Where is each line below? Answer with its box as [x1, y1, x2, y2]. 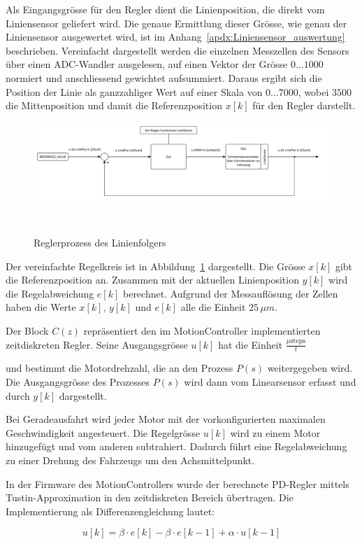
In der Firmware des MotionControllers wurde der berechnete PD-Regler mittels [6, 476, 349, 491]
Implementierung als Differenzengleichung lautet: [6, 503, 215, 518]
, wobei [298, 84, 329, 99]
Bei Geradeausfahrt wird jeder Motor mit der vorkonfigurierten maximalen [6, 412, 326, 426]
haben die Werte [6, 300, 76, 314]
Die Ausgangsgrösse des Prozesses [6, 375, 150, 389]
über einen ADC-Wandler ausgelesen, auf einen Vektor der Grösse [6, 57, 288, 71]
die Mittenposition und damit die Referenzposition [6, 98, 222, 113]
